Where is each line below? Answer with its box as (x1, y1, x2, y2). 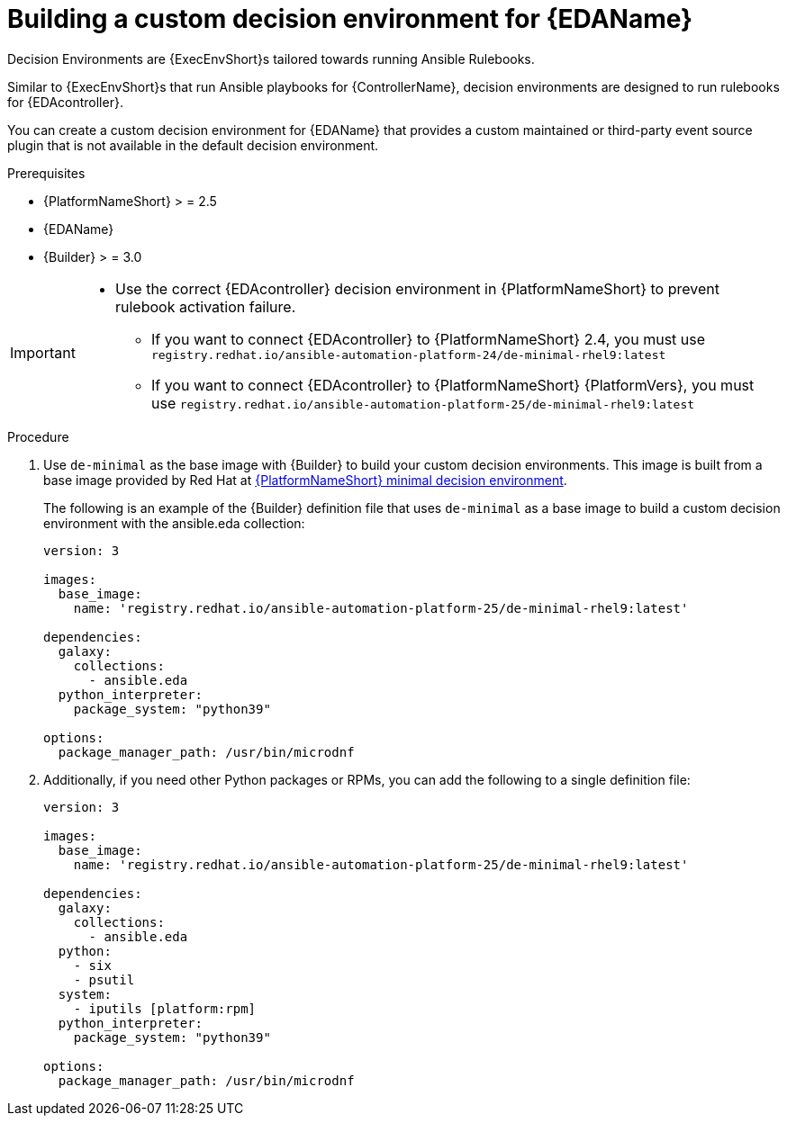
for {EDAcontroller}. (7, 94, 123, 110)
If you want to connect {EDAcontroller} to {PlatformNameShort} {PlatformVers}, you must (150, 375, 755, 394)
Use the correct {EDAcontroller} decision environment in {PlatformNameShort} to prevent (114, 279, 719, 298)
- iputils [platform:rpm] (73, 1001, 257, 1016)
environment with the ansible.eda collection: (43, 515, 305, 531)
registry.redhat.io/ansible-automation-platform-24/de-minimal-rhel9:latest (150, 347, 666, 362)
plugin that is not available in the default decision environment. (7, 137, 379, 153)
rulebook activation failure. (114, 297, 296, 316)
